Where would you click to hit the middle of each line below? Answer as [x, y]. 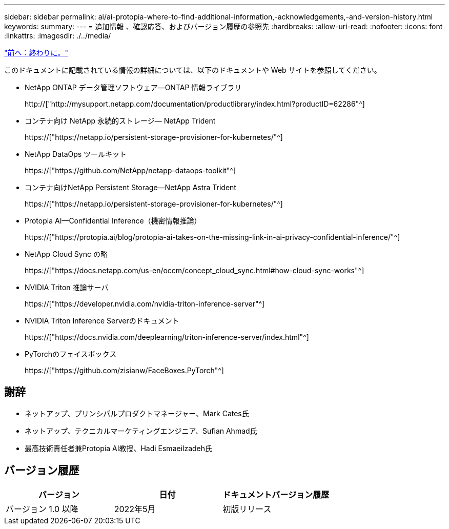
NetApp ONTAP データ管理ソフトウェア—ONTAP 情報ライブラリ [133, 87]
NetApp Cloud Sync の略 [66, 254]
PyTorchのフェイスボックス [71, 354]
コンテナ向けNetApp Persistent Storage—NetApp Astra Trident [130, 187]
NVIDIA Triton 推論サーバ [67, 287]
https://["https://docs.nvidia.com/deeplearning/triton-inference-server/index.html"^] [167, 337]
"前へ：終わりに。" [36, 53]
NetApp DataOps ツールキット [76, 154]
